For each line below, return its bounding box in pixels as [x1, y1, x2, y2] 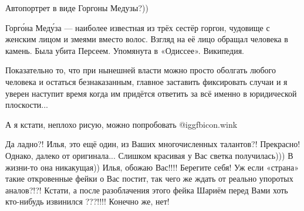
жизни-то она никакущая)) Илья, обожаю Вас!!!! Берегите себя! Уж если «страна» [5, 161, 299, 173]
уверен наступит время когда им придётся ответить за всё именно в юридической [5, 87, 297, 99]
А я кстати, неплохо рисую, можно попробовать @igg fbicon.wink [5, 118, 238, 130]
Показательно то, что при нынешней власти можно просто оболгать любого [5, 64, 276, 76]
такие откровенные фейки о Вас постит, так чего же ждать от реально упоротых [5, 172, 293, 185]
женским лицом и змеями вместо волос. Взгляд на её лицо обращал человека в [5, 33, 288, 45]
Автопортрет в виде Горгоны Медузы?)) [5, 2, 148, 13]
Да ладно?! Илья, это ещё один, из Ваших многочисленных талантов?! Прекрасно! [5, 138, 300, 150]
